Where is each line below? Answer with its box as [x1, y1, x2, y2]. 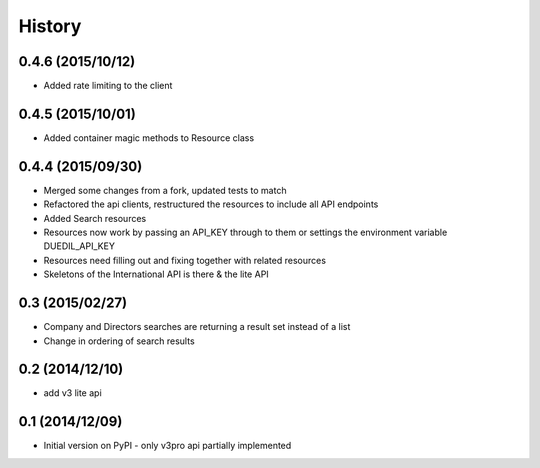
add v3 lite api [43, 387, 102, 399]
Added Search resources [43, 212, 147, 224]
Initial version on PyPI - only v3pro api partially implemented [43, 440, 292, 452]
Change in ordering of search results [43, 335, 195, 347]
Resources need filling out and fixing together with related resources [43, 254, 327, 266]
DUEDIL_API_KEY [43, 240, 115, 252]
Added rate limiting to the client [43, 80, 173, 92]
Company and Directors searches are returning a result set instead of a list [43, 321, 351, 333]
